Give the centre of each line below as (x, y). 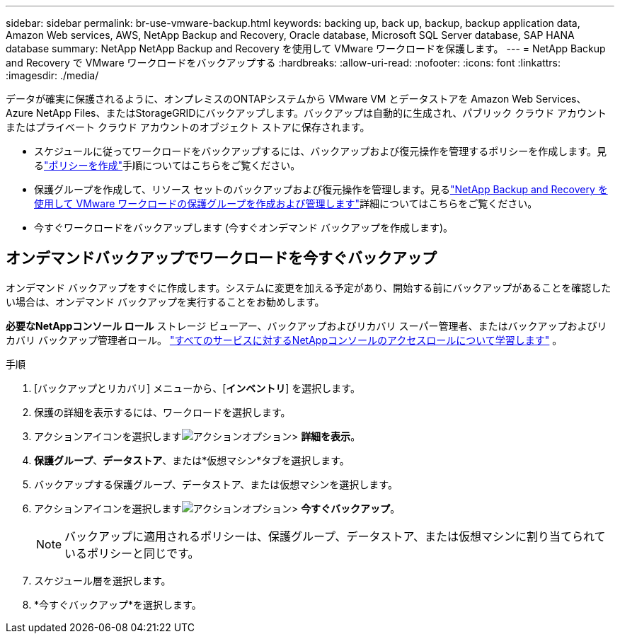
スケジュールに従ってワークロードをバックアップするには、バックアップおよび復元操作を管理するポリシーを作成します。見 (320, 151)
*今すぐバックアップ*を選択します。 (118, 604)
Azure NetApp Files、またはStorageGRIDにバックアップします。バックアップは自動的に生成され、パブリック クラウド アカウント (306, 113)
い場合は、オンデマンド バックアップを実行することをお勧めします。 (165, 301)
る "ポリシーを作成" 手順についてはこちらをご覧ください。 (167, 165)
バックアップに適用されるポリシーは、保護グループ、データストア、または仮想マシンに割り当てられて (335, 536)
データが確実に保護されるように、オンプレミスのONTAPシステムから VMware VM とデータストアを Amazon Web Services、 (296, 99)
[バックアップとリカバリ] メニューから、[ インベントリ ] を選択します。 (197, 388)
